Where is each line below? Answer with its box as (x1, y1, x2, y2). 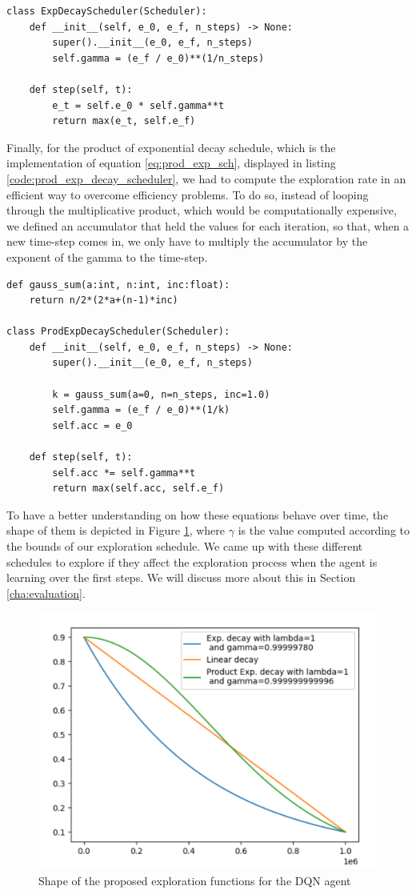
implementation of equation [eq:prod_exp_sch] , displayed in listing (6, 154, 336, 171)
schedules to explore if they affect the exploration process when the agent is (6, 553, 378, 570)
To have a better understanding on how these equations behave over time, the (6, 506, 389, 523)
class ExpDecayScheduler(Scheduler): (6, 6, 207, 17)
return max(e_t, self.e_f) (52, 115, 196, 127)
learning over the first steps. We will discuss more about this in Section (6, 569, 356, 586)
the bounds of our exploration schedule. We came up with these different (6, 538, 363, 554)
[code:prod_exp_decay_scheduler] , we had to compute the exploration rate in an (6, 170, 406, 186)
